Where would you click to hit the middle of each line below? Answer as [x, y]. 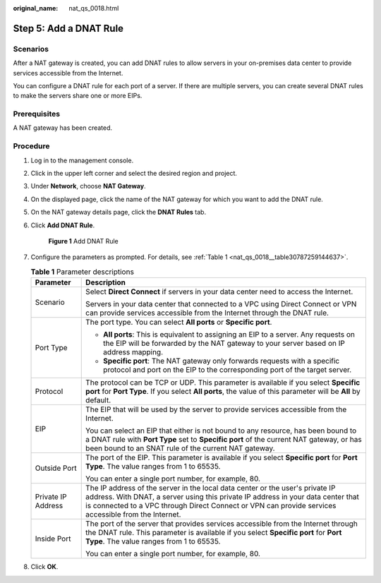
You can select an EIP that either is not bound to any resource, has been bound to [221, 431]
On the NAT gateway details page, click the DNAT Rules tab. [119, 212]
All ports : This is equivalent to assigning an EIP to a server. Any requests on [229, 335]
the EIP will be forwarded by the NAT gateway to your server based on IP [224, 344]
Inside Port [53, 539]
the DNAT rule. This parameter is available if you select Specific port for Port [214, 533]
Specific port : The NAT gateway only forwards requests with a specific [222, 361]
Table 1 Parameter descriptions [82, 272]
